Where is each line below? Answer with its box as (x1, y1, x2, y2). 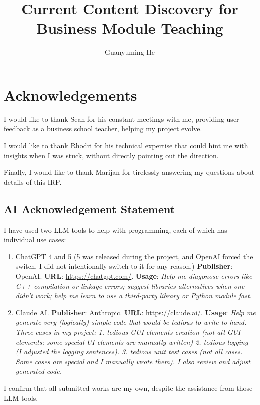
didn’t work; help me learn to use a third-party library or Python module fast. (15, 290, 252, 301)
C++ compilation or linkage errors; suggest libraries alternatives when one (15, 280, 245, 291)
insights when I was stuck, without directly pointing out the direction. (4, 150, 219, 160)
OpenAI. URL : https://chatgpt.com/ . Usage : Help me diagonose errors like (15, 270, 252, 281)
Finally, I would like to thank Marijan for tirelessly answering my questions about (4, 167, 255, 177)
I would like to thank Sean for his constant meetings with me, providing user (4, 113, 239, 124)
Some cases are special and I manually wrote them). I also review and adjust (15, 356, 250, 366)
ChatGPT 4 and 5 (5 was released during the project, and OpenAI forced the (15, 251, 253, 261)
